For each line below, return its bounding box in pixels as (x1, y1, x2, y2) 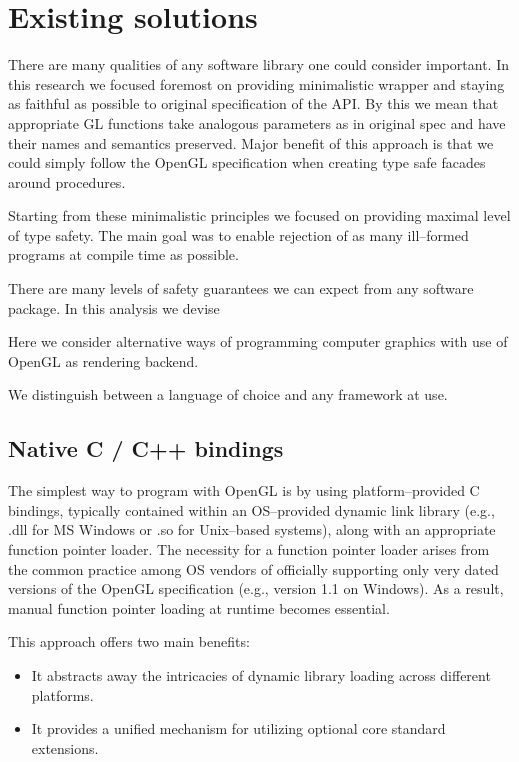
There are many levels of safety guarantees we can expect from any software (8, 278, 474, 299)
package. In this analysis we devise (8, 297, 220, 318)
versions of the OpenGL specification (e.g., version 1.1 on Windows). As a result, (8, 578, 504, 599)
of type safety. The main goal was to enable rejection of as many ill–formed (8, 224, 469, 245)
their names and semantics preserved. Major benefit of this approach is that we (8, 132, 494, 153)
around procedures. (8, 171, 126, 192)
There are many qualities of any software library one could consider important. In (8, 54, 510, 75)
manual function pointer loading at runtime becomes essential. (8, 597, 390, 618)
